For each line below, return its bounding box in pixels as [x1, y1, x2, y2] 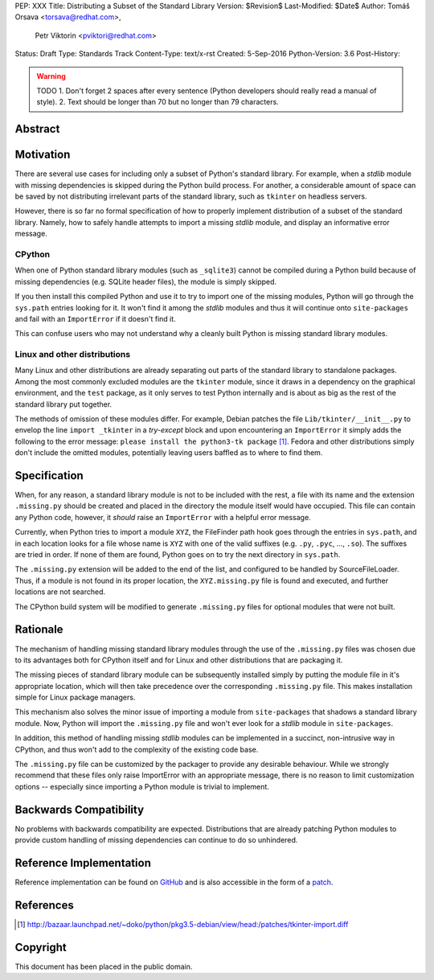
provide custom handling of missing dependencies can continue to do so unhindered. [14, 835, 298, 845]
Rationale [14, 623, 63, 637]
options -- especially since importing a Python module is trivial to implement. [14, 781, 269, 791]
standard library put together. [14, 399, 113, 409]
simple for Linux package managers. [14, 692, 136, 703]
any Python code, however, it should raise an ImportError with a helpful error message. [14, 512, 311, 522]
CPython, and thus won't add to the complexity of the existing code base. [14, 744, 259, 754]
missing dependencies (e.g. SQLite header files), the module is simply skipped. [14, 277, 277, 286]
